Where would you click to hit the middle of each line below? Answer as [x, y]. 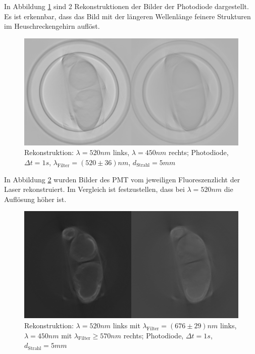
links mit [126, 325]
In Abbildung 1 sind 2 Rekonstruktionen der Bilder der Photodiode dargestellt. [126, 6]
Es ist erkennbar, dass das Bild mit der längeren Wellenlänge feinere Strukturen [127, 16]
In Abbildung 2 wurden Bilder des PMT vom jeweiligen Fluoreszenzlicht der [122, 179]
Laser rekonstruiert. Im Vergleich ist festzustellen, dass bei [94, 189]
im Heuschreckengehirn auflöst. [52, 26]
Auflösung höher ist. [35, 199]
